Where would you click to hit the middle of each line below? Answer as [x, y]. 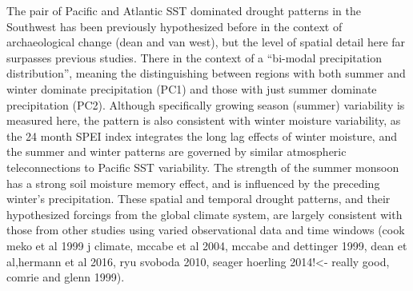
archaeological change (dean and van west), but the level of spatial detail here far [206, 42]
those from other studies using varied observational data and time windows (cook [206, 230]
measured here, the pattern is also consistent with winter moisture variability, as [204, 120]
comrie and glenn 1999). [66, 277]
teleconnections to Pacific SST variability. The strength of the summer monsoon [203, 167]
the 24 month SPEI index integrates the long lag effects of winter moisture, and [202, 136]
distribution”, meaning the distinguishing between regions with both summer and [206, 73]
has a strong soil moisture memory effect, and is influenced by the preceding [193, 183]
